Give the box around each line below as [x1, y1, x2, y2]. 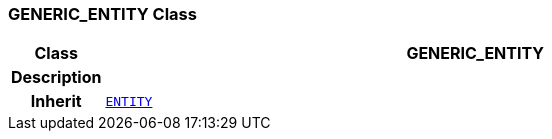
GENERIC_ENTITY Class [8, 4, 197, 24]
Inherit [30, 91, 82, 112]
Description [11, 67, 102, 88]
